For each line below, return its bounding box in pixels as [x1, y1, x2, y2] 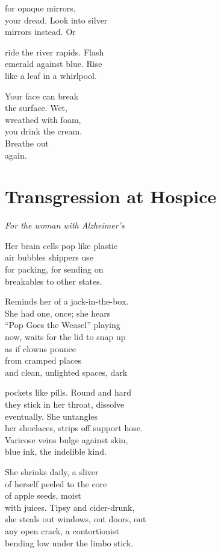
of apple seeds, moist [5, 489, 81, 502]
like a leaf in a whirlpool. [5, 69, 97, 81]
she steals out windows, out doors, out [5, 513, 146, 525]
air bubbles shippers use [5, 251, 94, 264]
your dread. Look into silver [5, 13, 108, 26]
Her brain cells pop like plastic [5, 239, 117, 251]
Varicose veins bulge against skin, [5, 433, 128, 446]
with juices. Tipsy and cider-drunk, [5, 501, 135, 513]
